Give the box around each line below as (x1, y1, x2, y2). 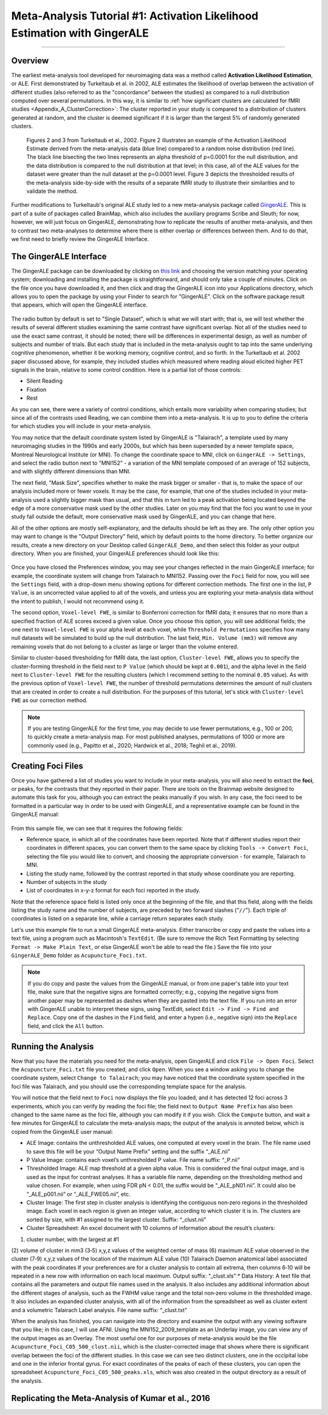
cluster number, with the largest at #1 (26, 1236, 120, 1243)
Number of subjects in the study (26, 878, 108, 885)
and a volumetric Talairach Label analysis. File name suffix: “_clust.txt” (11, 1306, 188, 1313)
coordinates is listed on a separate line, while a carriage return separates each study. (11, 915, 224, 922)
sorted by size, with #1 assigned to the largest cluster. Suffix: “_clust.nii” (26, 1215, 207, 1223)
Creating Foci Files (11, 760, 83, 771)
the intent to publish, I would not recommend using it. (11, 597, 145, 605)
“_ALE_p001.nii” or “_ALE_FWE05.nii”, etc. (26, 1190, 131, 1198)
